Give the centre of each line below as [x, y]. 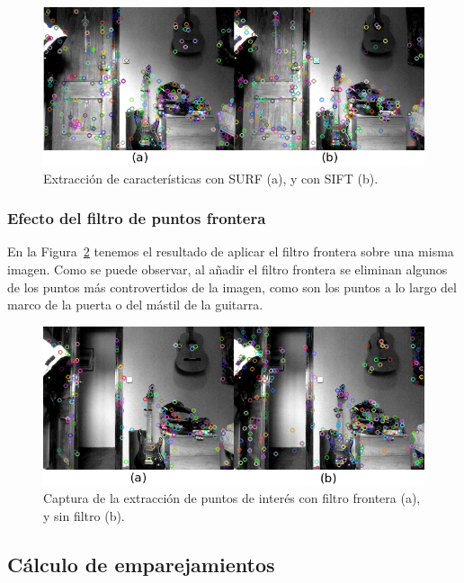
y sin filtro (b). [84, 515]
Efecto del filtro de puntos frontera [137, 218]
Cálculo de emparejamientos [141, 564]
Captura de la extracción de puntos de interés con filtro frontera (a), [232, 498]
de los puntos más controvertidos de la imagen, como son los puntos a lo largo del [232, 287]
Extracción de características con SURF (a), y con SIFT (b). [211, 178]
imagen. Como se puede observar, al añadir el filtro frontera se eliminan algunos [228, 269]
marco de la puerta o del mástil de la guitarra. [135, 305]
